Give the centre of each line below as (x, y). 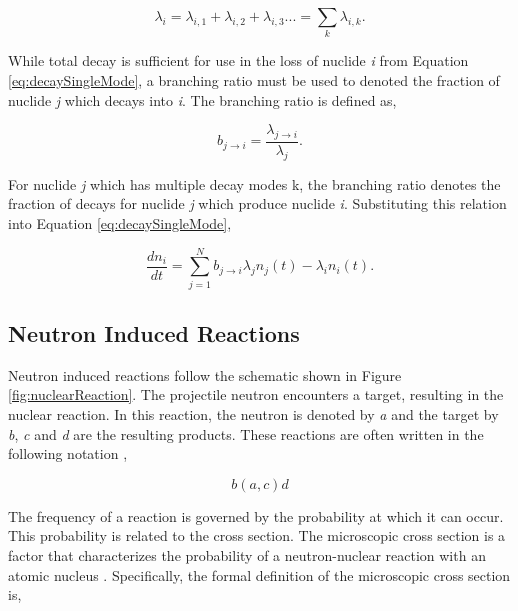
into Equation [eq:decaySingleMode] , (120, 222)
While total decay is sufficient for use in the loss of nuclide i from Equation (238, 60)
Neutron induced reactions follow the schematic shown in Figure (205, 374)
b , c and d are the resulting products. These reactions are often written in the (246, 433)
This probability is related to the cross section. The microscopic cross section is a (257, 535)
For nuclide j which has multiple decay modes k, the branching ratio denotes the (254, 183)
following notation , (68, 453)
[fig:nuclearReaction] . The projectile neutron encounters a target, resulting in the (256, 394)
